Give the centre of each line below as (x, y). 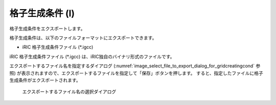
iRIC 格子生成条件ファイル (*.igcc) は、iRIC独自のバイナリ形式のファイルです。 (92, 57)
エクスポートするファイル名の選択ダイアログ (69, 92)
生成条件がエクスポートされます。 (45, 80)
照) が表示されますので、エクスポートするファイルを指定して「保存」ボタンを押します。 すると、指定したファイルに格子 (136, 73)
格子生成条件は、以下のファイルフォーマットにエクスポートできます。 (83, 38)
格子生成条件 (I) (42, 13)
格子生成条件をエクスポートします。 (47, 29)
